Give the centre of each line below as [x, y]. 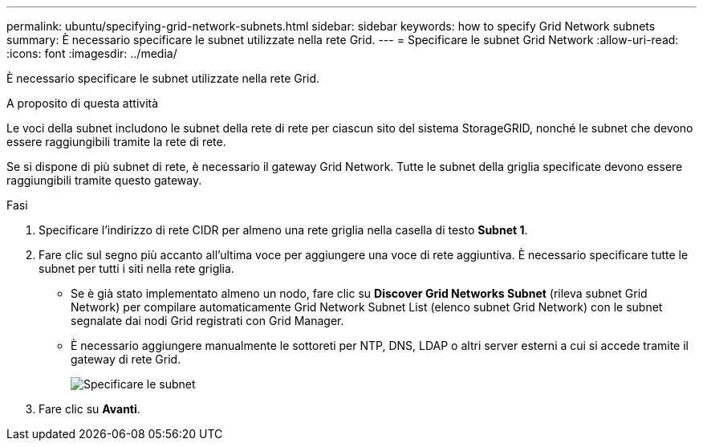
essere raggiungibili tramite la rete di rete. [116, 142]
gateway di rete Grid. [126, 359]
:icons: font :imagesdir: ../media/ [92, 53]
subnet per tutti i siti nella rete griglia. [136, 268]
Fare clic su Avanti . [89, 409]
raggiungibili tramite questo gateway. [104, 180]
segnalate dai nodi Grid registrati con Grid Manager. [207, 321]
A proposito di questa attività [83, 103]
